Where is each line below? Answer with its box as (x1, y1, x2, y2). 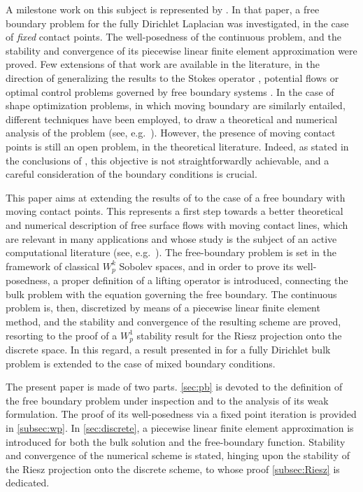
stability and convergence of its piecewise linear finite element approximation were (6, 43, 357, 57)
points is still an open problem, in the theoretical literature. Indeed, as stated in (6, 139, 349, 153)
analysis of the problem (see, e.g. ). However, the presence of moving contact (6, 125, 336, 140)
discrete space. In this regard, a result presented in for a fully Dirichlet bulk (6, 342, 331, 356)
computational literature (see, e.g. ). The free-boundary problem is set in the (6, 245, 336, 260)
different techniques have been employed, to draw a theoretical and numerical (6, 111, 338, 126)
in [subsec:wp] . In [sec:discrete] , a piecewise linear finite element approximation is (6, 420, 354, 435)
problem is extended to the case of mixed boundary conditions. (6, 356, 276, 370)
